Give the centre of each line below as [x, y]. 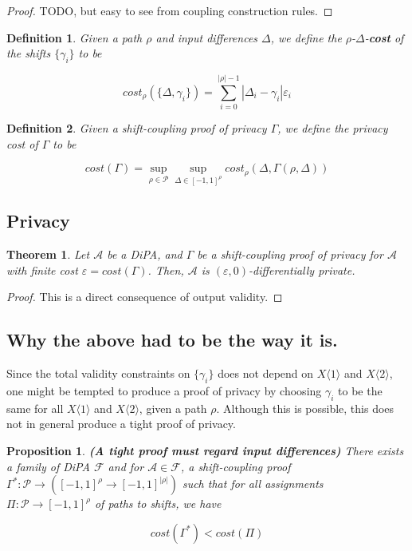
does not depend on [266, 373]
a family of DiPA [48, 466]
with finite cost [42, 270]
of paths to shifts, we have [158, 503]
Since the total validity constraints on [98, 373]
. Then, [166, 270]
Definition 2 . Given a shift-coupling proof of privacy [137, 128]
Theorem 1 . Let [48, 254]
